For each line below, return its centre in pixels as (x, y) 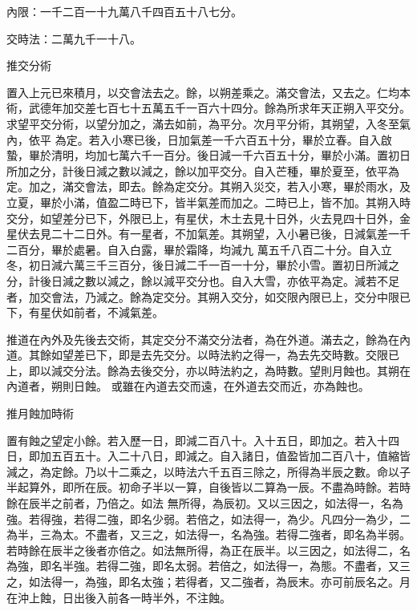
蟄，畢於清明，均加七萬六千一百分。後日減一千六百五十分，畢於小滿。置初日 (208, 155)
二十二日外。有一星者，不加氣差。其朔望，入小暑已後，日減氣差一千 (231, 234)
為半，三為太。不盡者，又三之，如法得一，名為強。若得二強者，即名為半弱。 (208, 534)
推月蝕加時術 (40, 413)
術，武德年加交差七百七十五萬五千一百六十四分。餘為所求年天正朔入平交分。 (208, 108)
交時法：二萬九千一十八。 (74, 38)
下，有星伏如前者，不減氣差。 (85, 312)
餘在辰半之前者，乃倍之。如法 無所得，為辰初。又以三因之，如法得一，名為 (205, 503)
